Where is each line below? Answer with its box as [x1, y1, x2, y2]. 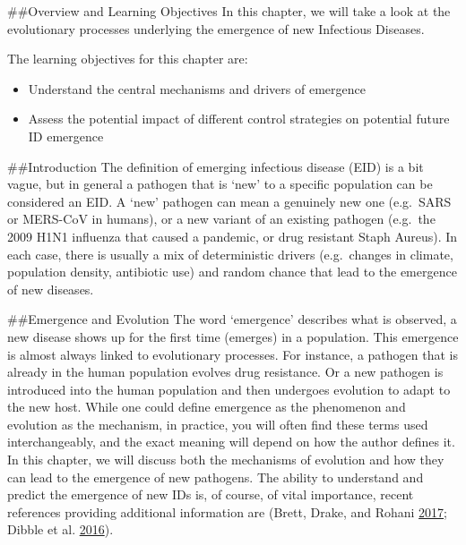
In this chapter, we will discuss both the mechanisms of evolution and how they [7, 450, 444, 469]
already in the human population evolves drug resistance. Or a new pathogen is [7, 362, 444, 381]
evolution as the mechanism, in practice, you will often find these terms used [7, 414, 428, 433]
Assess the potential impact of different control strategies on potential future [28, 109, 450, 128]
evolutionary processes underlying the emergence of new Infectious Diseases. [7, 19, 425, 38]
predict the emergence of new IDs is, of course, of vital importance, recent [7, 485, 414, 504]
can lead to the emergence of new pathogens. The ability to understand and [7, 467, 424, 486]
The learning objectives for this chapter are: [7, 49, 248, 68]
